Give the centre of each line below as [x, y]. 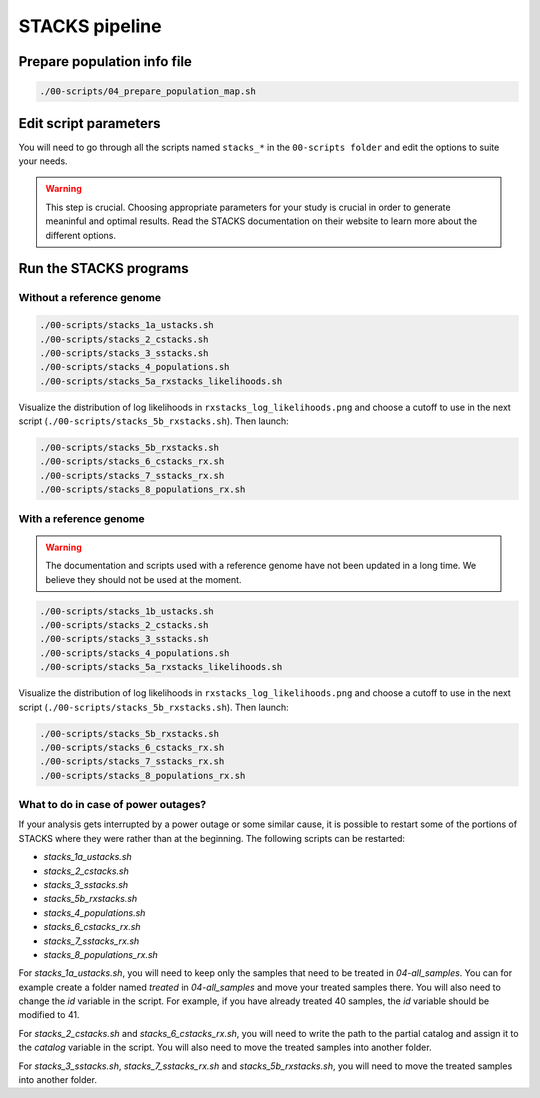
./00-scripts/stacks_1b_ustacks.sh [126, 611]
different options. [81, 235]
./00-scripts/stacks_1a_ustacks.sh [126, 325]
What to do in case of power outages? [112, 805]
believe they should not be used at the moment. [143, 579]
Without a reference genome [90, 298]
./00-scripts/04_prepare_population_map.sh [148, 91]
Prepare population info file [105, 61]
